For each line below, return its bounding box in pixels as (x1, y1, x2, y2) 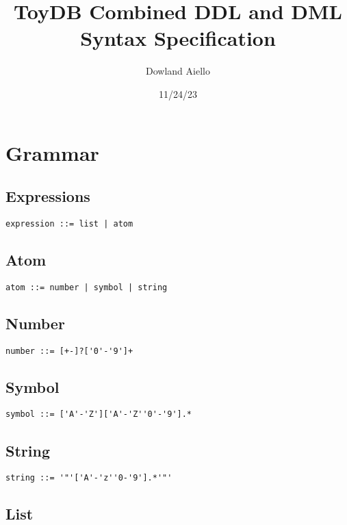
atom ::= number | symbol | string (5, 282, 168, 292)
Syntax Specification (80, 24, 276, 52)
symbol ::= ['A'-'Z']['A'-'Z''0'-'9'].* (5, 409, 192, 420)
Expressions (5, 185, 90, 207)
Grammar (5, 138, 99, 166)
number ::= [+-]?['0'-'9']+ (5, 346, 133, 356)
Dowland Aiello (146, 64, 210, 78)
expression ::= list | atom (5, 218, 133, 229)
